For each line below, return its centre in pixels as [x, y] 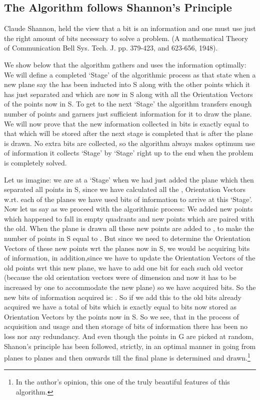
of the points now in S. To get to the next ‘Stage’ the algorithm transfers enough [128, 104]
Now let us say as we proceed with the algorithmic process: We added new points [128, 209]
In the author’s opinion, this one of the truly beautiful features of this [123, 382]
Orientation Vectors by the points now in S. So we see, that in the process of [121, 316]
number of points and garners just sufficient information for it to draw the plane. [128, 113]
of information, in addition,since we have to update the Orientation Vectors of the [130, 258]
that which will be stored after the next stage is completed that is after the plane [128, 133]
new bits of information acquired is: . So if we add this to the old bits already [123, 297]
